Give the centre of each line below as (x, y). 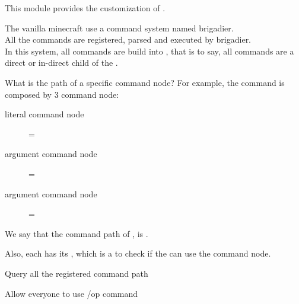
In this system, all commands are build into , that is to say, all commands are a (149, 51)
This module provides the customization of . (85, 8)
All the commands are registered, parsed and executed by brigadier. (128, 39)
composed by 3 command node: (62, 94)
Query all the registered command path (77, 273)
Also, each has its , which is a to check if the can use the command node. (138, 253)
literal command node (44, 114)
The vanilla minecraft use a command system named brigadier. (119, 28)
